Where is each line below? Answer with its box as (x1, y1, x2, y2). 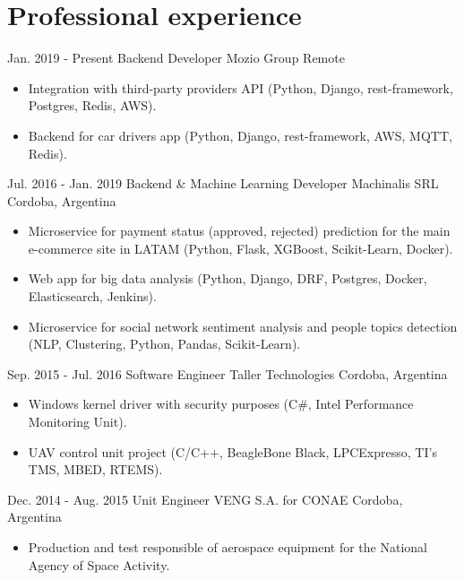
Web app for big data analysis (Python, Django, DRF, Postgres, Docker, (28, 269, 427, 288)
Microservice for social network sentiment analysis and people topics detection (28, 316, 458, 335)
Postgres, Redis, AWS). (28, 96, 157, 115)
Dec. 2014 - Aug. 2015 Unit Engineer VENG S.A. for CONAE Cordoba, (7, 489, 403, 508)
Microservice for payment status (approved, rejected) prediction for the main (28, 221, 451, 240)
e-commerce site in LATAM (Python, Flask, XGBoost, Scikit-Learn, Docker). (28, 238, 453, 257)
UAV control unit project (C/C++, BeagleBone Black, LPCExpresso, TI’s (28, 442, 437, 461)
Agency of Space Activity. (28, 555, 170, 574)
